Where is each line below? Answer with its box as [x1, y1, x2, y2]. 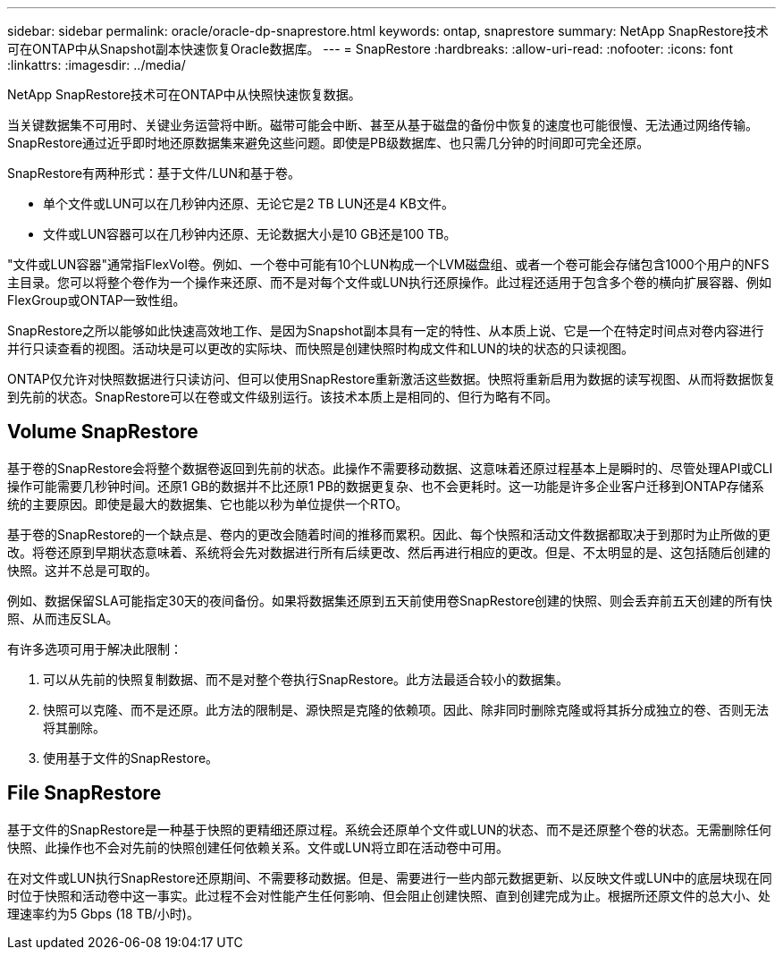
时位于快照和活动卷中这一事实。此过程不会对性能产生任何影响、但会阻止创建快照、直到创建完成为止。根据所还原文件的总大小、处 [7, 887, 770, 903]
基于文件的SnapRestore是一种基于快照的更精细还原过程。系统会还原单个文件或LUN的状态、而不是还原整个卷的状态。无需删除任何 [7, 821, 771, 837]
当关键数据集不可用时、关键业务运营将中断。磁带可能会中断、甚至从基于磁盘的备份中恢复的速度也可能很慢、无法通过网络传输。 [7, 117, 758, 132]
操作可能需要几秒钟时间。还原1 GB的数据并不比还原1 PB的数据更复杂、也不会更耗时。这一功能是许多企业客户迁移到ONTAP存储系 [7, 478, 764, 494]
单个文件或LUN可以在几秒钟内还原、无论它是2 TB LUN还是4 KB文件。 [43, 196, 454, 211]
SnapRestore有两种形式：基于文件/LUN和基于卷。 [7, 165, 301, 181]
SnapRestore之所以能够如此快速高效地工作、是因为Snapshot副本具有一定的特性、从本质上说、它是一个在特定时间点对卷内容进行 [7, 323, 764, 338]
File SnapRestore [7, 782, 162, 805]
